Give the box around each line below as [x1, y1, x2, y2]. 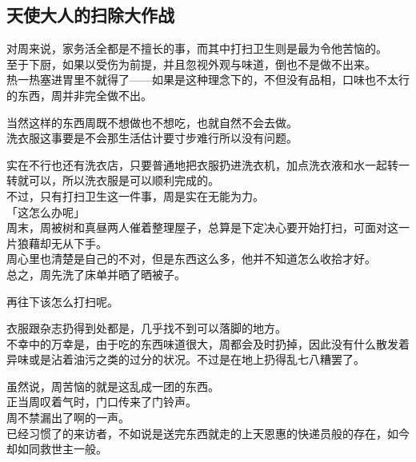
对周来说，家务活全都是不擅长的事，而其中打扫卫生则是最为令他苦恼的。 [6, 40, 387, 57]
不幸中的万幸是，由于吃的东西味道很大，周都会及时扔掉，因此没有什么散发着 [6, 335, 410, 352]
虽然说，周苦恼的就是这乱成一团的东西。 [6, 377, 219, 394]
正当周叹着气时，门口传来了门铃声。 [6, 393, 197, 410]
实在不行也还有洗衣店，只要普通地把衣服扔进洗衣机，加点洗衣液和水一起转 [6, 156, 398, 173]
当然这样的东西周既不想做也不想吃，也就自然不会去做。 [6, 114, 298, 130]
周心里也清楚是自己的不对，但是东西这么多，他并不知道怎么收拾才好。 [6, 250, 376, 267]
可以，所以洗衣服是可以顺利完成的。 [28, 172, 219, 189]
